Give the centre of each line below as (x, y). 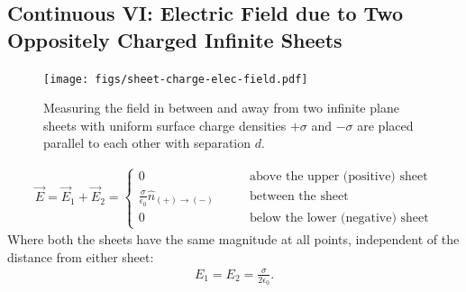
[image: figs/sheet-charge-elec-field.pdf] (176, 79)
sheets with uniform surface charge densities (165, 125)
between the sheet (299, 196)
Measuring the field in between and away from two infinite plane (221, 108)
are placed (385, 125)
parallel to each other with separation (147, 143)
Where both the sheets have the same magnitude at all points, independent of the (233, 239)
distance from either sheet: (81, 256)
